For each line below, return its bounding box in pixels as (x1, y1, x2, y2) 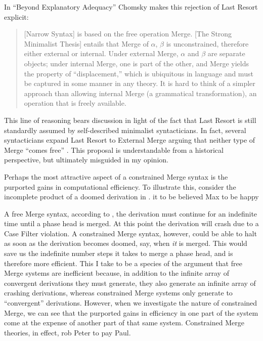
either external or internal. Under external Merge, (24, 48, 179, 59)
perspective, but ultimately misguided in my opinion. (4, 154, 168, 165)
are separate (207, 48, 245, 59)
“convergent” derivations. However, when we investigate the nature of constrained (4, 297, 257, 308)
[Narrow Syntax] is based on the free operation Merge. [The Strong (24, 28, 232, 39)
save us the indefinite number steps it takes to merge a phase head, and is (4, 248, 233, 259)
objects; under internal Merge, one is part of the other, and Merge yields (24, 58, 249, 68)
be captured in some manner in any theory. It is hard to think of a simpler (24, 78, 255, 89)
